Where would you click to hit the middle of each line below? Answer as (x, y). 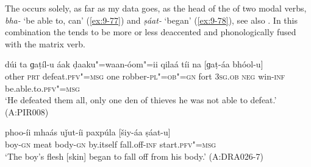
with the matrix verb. (45, 43)
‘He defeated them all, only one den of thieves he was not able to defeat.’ (141, 100)
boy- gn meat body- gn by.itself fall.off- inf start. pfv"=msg (111, 144)
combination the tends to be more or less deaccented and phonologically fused (151, 32)
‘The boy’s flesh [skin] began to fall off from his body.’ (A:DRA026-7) (134, 156)
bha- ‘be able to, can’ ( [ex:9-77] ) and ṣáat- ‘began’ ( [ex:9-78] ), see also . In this (151, 20)
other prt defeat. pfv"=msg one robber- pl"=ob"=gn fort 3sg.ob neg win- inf (145, 76)
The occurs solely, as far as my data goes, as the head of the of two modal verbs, (156, 8)
